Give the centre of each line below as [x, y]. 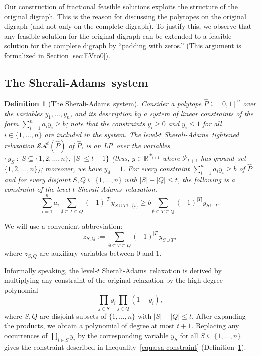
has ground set [224, 158]
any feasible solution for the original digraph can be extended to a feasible [118, 36]
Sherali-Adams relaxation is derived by [162, 270]
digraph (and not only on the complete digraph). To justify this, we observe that [128, 26]
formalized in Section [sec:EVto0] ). [57, 55]
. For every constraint [156, 168]
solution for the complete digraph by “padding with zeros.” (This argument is [123, 46]
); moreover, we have [70, 168]
